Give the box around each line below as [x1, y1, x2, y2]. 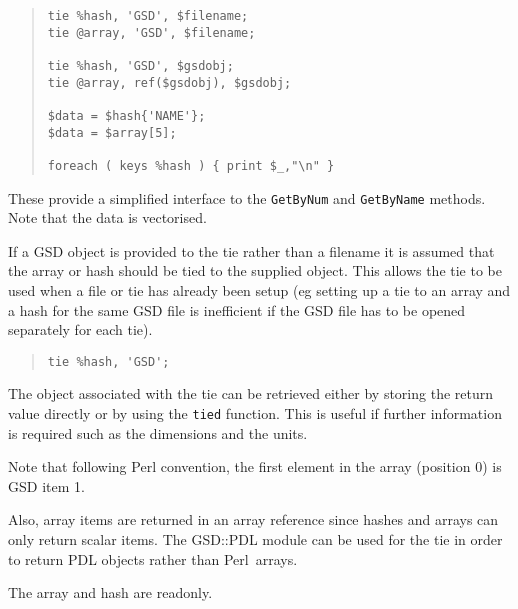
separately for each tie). [8, 319, 153, 340]
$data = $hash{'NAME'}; [47, 108, 206, 123]
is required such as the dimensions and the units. [8, 422, 308, 443]
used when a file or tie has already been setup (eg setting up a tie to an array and [8, 280, 511, 300]
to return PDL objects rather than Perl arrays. [8, 548, 298, 569]
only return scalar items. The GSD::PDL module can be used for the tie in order [8, 529, 503, 550]
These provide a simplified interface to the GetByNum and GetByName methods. [8, 187, 486, 208]
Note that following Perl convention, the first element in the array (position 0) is [8, 456, 502, 477]
